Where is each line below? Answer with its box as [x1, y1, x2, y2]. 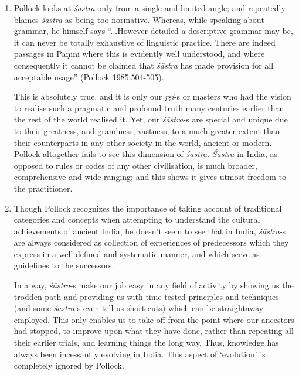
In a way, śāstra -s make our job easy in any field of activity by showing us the [13, 279, 294, 291]
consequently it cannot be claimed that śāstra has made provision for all [13, 59, 274, 71]
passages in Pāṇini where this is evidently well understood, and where [13, 47, 265, 60]
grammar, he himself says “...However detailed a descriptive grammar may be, [13, 25, 293, 37]
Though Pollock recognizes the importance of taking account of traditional [13, 202, 282, 214]
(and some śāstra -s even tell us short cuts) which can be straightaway [13, 302, 264, 314]
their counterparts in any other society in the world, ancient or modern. [13, 136, 272, 148]
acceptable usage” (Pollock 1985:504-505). [13, 70, 164, 83]
